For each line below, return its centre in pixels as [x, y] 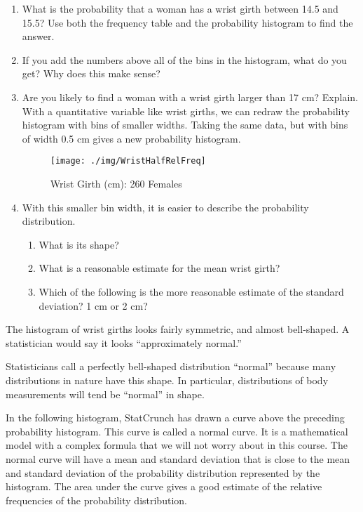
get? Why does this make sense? [91, 73]
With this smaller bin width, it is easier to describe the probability [165, 207]
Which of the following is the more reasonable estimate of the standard [191, 291]
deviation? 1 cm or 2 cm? [93, 305]
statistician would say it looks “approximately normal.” [124, 342]
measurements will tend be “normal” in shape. [105, 394]
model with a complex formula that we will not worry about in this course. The [177, 445]
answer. [38, 36]
